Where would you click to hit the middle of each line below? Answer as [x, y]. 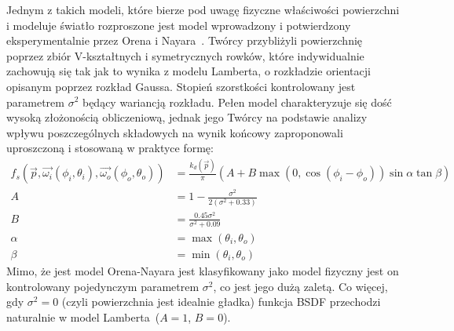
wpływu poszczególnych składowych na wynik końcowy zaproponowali [175, 132]
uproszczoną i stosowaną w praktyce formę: [110, 148]
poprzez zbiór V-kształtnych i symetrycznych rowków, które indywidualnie [185, 55]
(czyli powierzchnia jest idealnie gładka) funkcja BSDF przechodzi [221, 302]
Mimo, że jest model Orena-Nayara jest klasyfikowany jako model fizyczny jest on [203, 270]
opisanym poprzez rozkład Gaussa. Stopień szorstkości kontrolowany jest [181, 86]
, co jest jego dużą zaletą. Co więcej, [300, 286]
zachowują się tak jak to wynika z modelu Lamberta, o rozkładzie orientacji [189, 71]
